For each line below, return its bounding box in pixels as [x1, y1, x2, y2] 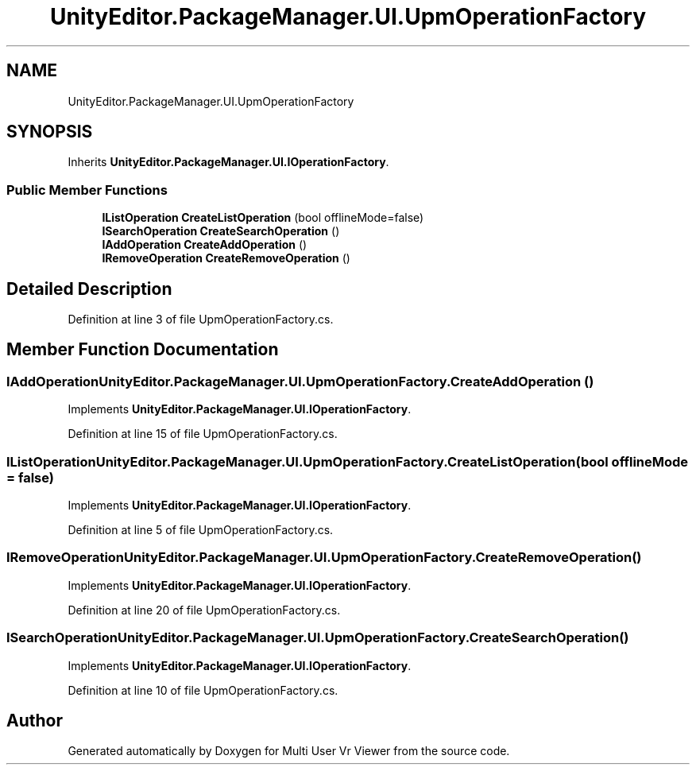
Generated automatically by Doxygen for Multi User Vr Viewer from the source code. [68, 744, 510, 758]
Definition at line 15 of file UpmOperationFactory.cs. [68, 427, 338, 441]
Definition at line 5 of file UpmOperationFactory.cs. [68, 523, 334, 537]
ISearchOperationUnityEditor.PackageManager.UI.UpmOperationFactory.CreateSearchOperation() [6, 630, 629, 646]
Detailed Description [6, 278, 172, 299]
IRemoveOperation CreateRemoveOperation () [102, 251, 350, 265]
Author [6, 710, 63, 730]
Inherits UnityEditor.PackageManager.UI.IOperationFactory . [68, 155, 389, 169]
